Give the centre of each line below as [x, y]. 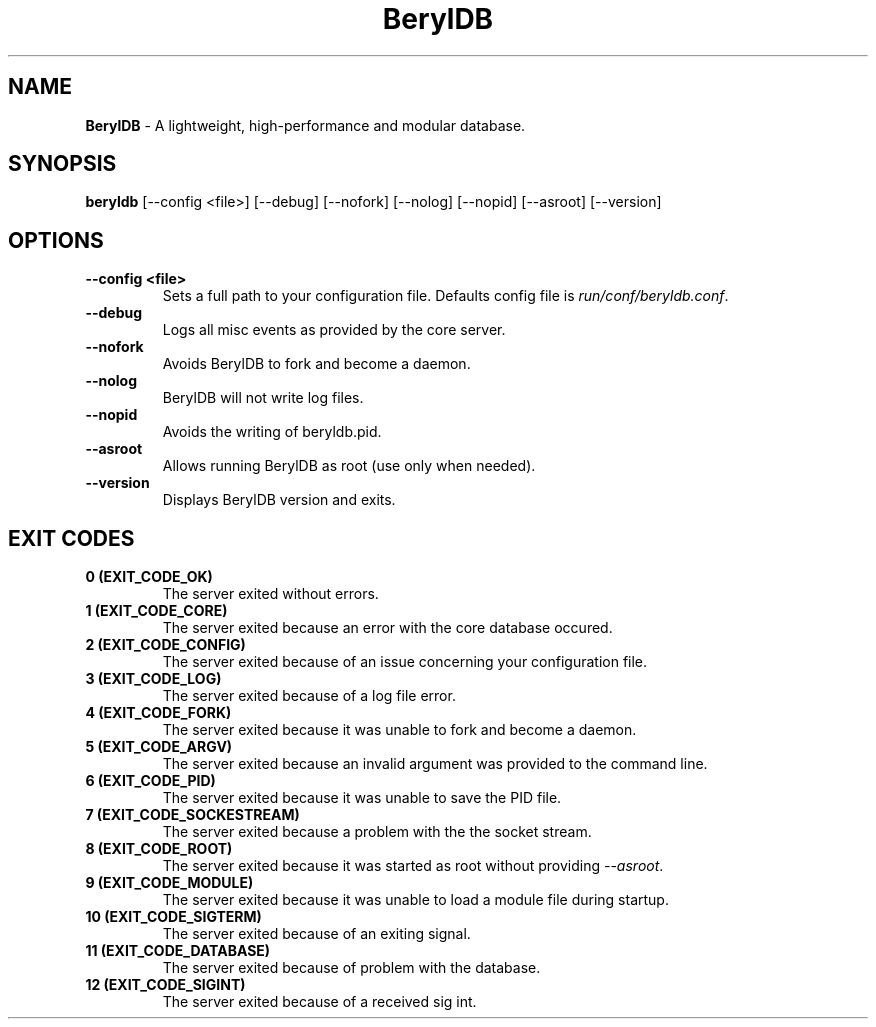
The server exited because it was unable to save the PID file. [362, 798]
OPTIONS [56, 240]
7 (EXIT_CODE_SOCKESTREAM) [192, 815]
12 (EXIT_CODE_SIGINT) [165, 985]
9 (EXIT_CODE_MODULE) [169, 883]
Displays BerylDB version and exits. [279, 500]
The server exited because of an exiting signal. [316, 934]
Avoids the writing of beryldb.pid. [272, 432]
